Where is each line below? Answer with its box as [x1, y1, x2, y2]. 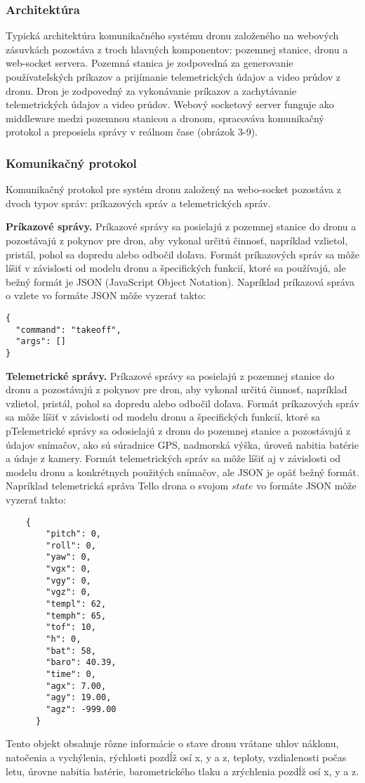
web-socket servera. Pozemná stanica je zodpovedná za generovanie [6, 55, 293, 70]
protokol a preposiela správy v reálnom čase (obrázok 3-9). [6, 124, 258, 139]
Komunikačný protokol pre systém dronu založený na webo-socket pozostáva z [6, 182, 341, 197]
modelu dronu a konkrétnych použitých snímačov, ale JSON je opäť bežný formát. [6, 464, 359, 479]
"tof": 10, [46, 622, 96, 633]
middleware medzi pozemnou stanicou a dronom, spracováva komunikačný [6, 110, 324, 125]
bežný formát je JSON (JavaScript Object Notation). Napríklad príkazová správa [6, 274, 354, 289]
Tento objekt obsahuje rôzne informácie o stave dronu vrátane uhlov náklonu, [6, 736, 339, 751]
